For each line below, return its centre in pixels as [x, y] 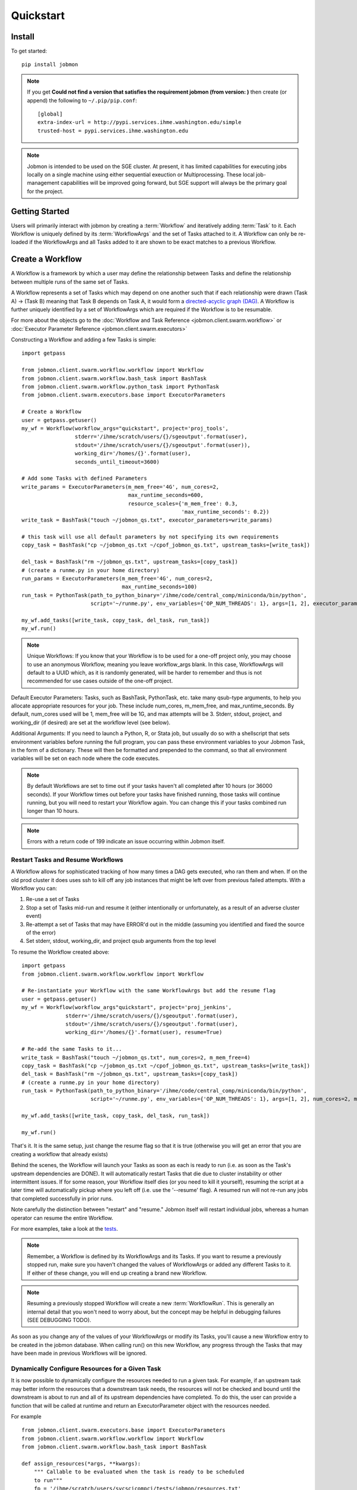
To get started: [29, 51]
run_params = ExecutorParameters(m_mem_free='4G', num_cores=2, [118, 579]
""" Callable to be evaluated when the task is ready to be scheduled [139, 1472]
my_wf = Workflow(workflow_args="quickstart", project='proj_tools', [125, 428]
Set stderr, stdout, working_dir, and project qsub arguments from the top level [121, 941]
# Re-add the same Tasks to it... [72, 1049]
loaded [20, 242]
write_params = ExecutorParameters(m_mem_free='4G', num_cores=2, [120, 487]
